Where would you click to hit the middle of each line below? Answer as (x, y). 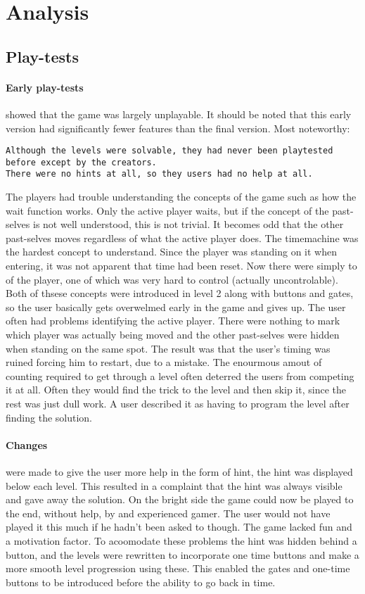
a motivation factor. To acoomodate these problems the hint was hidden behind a (181, 540)
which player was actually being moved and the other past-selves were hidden (173, 335)
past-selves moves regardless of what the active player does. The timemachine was (182, 238)
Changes (27, 444)
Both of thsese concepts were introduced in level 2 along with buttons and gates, (180, 293)
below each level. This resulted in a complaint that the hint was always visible (174, 485)
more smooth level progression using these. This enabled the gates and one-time (178, 568)
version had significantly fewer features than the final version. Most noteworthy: (178, 128)
